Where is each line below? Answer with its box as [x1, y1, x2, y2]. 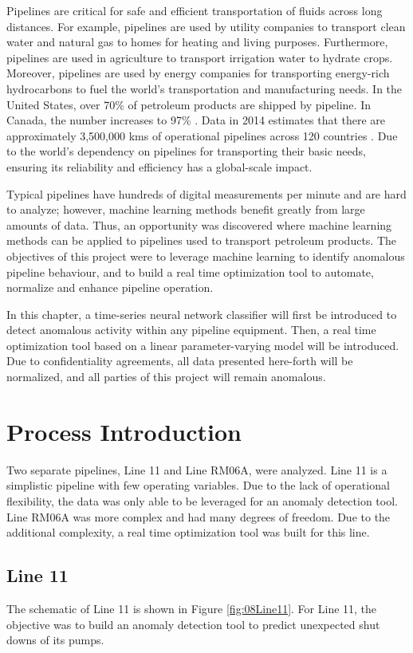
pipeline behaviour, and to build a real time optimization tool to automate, [6, 263, 374, 280]
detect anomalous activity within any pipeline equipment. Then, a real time [6, 321, 376, 338]
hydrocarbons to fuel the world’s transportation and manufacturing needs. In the [6, 80, 403, 96]
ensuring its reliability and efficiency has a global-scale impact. [6, 158, 313, 175]
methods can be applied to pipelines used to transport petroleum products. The [6, 232, 397, 249]
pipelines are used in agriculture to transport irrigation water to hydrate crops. [6, 49, 393, 65]
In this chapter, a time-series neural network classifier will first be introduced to [6, 305, 397, 322]
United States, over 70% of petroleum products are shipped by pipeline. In [6, 96, 371, 112]
